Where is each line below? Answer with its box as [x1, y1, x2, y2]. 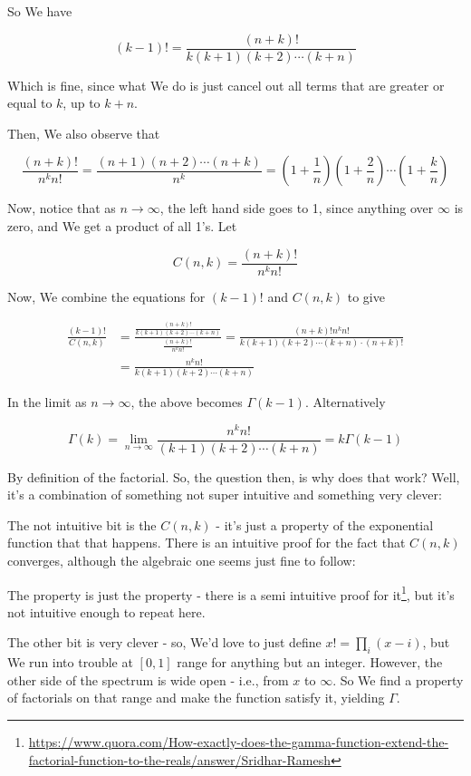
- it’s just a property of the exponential [216, 515, 434, 534]
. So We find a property [332, 670, 464, 689]
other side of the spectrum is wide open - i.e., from [7, 670, 289, 689]
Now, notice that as [7, 199, 116, 218]
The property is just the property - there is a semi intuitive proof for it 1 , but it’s [7, 582, 455, 604]
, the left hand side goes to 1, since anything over [159, 199, 434, 218]
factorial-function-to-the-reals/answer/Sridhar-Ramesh [28, 750, 331, 769]
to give [347, 286, 385, 306]
